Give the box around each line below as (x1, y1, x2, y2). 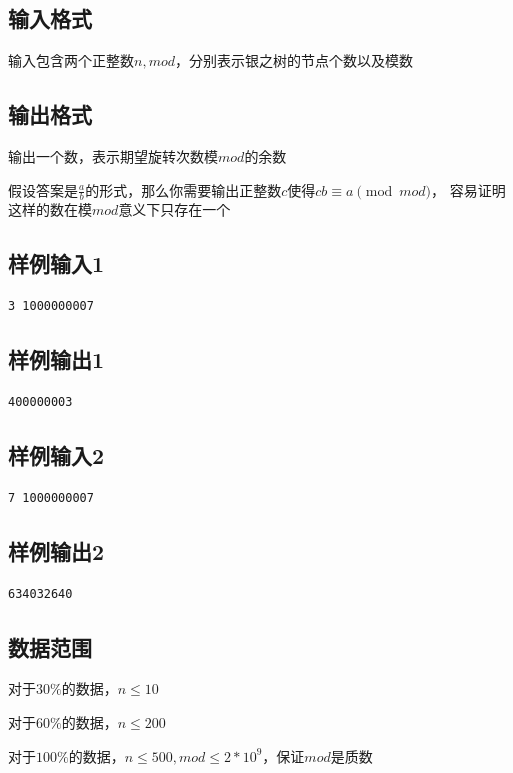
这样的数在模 (8, 199, 92, 220)
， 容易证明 (431, 179, 506, 200)
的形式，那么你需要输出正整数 (85, 179, 282, 200)
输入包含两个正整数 (8, 50, 134, 71)
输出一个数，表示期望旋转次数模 (8, 146, 218, 166)
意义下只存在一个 (118, 199, 231, 220)
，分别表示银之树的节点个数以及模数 (175, 50, 414, 71)
